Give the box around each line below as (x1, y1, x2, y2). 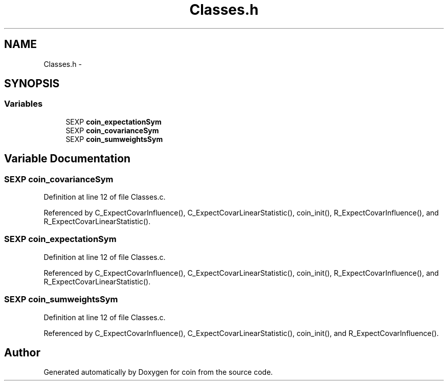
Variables (4, 99, 43, 109)
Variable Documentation (4, 152, 131, 165)
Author (4, 346, 40, 359)
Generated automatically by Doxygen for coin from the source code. (43, 368, 273, 377)
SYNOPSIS (4, 77, 60, 90)
